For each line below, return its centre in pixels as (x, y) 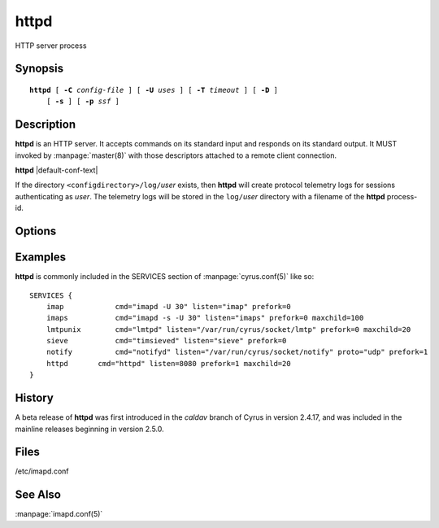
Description (46, 125)
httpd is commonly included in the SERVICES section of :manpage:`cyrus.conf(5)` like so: (165, 277)
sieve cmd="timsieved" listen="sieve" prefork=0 (166, 341)
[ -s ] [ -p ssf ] (83, 101)
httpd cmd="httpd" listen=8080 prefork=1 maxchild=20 (169, 363)
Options (36, 231)
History (35, 398)
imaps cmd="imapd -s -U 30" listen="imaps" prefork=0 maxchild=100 (205, 318)
